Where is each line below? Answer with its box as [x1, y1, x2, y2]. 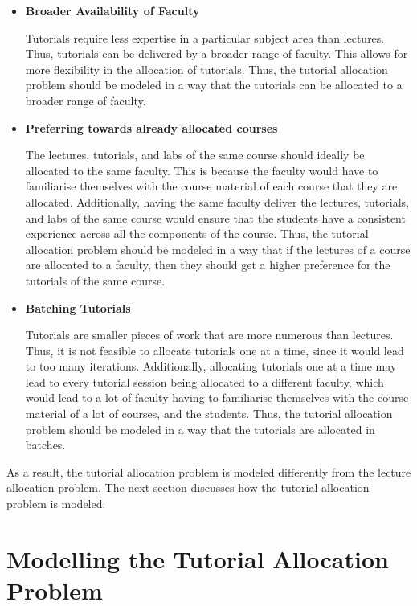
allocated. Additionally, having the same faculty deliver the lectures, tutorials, [25, 193, 409, 210]
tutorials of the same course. [25, 272, 166, 289]
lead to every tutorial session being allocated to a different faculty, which [25, 373, 384, 390]
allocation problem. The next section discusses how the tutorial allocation [6, 479, 370, 496]
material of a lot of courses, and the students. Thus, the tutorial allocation [25, 405, 393, 422]
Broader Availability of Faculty [25, 2, 200, 18]
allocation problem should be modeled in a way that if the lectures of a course [25, 240, 411, 257]
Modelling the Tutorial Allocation [6, 542, 389, 575]
